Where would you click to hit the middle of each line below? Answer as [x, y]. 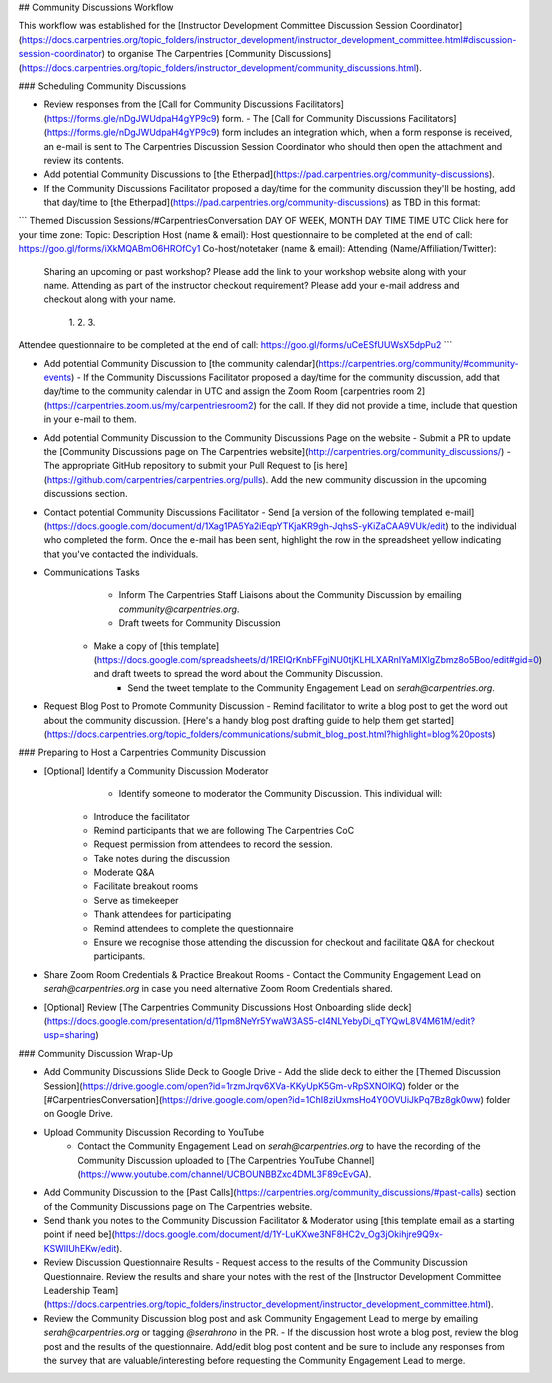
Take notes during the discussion [161, 858]
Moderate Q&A [124, 872]
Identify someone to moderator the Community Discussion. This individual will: [280, 794]
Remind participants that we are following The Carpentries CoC [224, 830]
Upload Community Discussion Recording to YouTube [154, 1132]
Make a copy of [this [136, 646]
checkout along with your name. [110, 299]
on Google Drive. [78, 1114]
